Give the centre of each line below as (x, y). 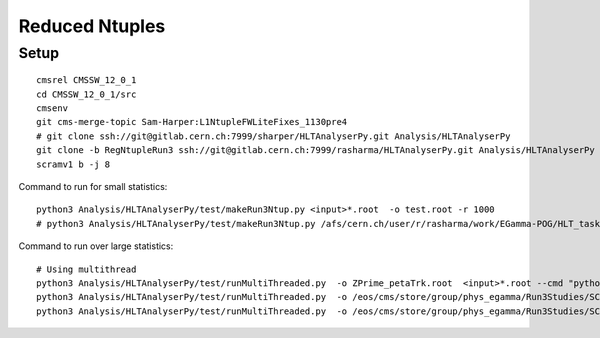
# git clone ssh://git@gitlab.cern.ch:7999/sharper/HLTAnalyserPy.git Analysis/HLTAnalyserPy (273, 136)
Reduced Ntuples (92, 26)
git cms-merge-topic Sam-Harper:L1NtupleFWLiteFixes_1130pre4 (192, 122)
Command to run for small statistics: (93, 186)
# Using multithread (86, 269)
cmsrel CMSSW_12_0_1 (86, 80)
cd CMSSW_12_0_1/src (86, 94)
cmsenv (52, 108)
